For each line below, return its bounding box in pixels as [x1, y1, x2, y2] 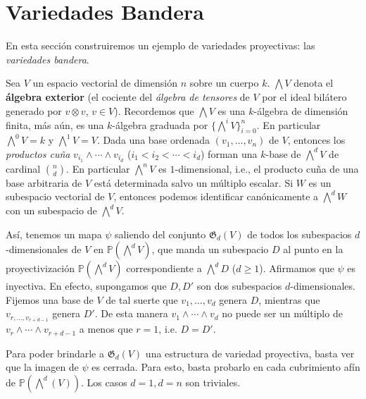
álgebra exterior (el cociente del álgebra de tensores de [6, 89, 250, 104]
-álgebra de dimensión [253, 103, 348, 118]
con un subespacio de [6, 203, 97, 218]
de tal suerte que [106, 292, 178, 307]
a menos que [79, 321, 133, 336]
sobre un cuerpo [189, 75, 259, 90]
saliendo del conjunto [115, 226, 206, 241]
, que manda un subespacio [151, 242, 269, 257]
